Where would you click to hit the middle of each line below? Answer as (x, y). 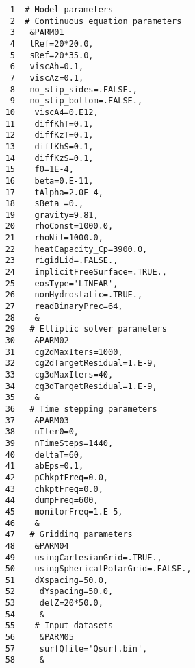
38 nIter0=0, (42, 432)
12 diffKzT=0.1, (49, 135)
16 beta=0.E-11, (49, 181)
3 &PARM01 (37, 33)
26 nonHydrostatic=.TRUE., (74, 295)
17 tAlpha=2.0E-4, (54, 192)
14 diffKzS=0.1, (49, 158)
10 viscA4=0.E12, (52, 112)
